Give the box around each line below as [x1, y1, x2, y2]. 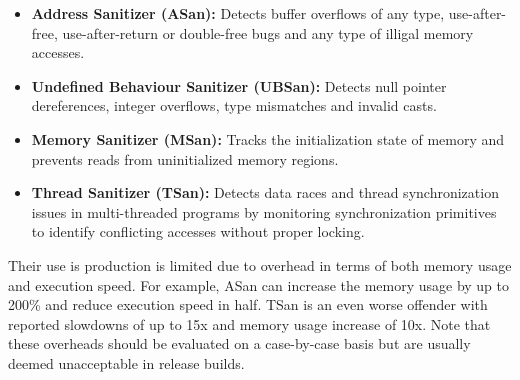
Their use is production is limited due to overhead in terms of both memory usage [8, 254, 512, 275]
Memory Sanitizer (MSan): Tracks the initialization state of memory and [31, 128, 505, 149]
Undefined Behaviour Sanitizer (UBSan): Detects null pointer [31, 75, 447, 96]
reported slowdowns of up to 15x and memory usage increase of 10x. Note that [8, 313, 491, 334]
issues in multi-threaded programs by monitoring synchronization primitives [31, 201, 497, 222]
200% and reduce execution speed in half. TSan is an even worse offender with [8, 294, 488, 315]
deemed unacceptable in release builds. [8, 352, 245, 373]
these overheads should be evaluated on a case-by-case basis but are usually [8, 333, 471, 354]
